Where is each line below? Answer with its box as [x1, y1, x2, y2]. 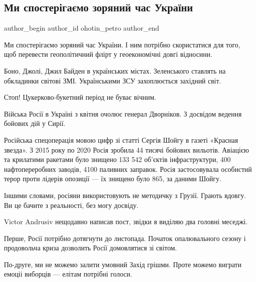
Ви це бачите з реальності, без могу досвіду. [4, 200, 139, 210]
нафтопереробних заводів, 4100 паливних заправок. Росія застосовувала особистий [4, 163, 252, 174]
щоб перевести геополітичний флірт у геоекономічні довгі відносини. [4, 49, 213, 59]
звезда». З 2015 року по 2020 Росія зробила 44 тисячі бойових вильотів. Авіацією [4, 144, 249, 155]
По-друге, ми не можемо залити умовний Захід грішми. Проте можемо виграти [4, 259, 242, 269]
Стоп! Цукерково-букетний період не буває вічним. [4, 92, 157, 102]
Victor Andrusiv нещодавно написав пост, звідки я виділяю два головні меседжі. [4, 216, 248, 227]
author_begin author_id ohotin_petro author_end [4, 23, 160, 33]
